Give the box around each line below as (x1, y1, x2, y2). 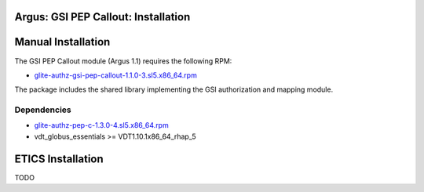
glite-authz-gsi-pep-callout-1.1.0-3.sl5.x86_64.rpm (34, 71, 198, 80)
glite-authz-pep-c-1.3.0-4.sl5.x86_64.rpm (34, 121, 169, 130)
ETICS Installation (14, 152, 104, 165)
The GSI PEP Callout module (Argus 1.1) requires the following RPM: (14, 56, 232, 66)
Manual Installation (14, 35, 111, 49)
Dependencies (14, 104, 72, 115)
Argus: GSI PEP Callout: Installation (14, 10, 191, 24)
